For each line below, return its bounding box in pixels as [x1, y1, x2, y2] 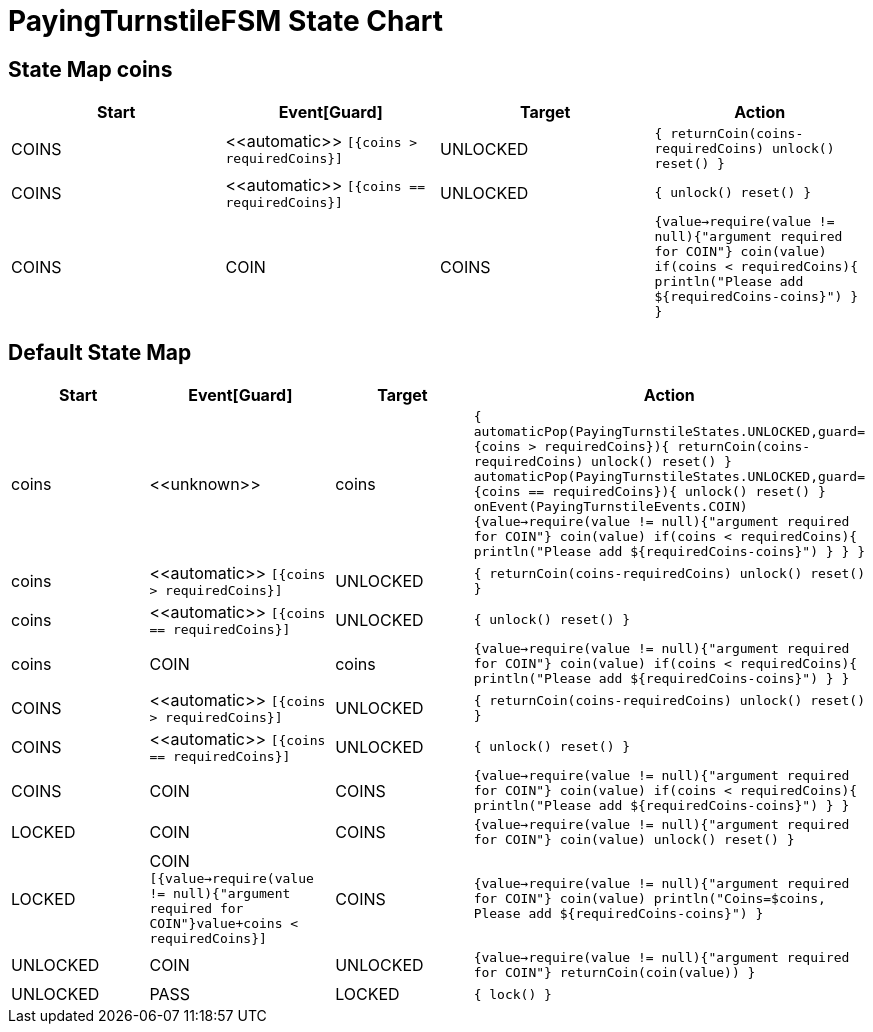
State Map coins [8, 56, 173, 82]
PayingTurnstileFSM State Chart [8, 4, 443, 38]
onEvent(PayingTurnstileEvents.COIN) [473, 499, 748, 515]
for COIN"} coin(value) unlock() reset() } [473, 832, 795, 848]
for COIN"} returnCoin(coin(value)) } [473, 965, 756, 981]
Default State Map [8, 339, 192, 365]
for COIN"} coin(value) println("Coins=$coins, [473, 891, 826, 907]
